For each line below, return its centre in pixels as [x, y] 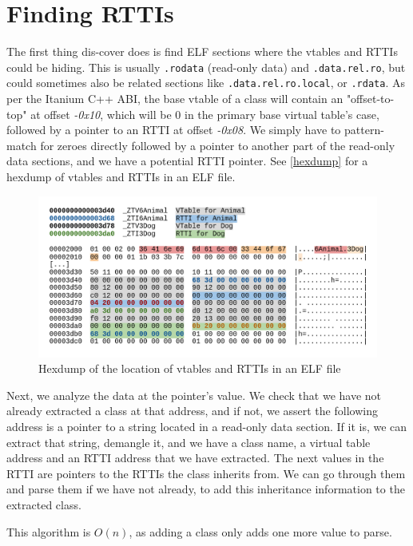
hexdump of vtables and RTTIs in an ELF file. [121, 176]
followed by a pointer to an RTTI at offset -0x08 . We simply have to [174, 130]
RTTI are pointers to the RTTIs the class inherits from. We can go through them [206, 473]
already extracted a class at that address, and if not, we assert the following [192, 411]
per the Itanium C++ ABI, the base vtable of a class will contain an [175, 99]
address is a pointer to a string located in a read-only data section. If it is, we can [207, 427]
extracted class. [44, 504]
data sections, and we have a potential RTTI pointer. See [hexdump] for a [187, 161]
